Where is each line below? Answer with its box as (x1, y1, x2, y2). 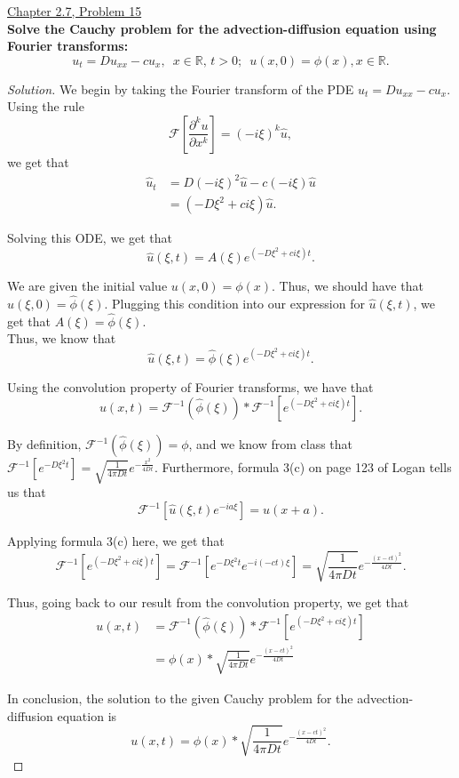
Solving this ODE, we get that (7, 229, 172, 247)
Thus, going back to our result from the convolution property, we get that (7, 593, 409, 612)
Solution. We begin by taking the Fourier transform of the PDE (7, 79, 354, 98)
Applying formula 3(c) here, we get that (7, 532, 225, 549)
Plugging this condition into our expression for (112, 294, 365, 313)
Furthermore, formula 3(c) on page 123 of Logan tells (162, 458, 452, 477)
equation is (57, 706, 117, 725)
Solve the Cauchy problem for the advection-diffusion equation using (7, 19, 437, 37)
